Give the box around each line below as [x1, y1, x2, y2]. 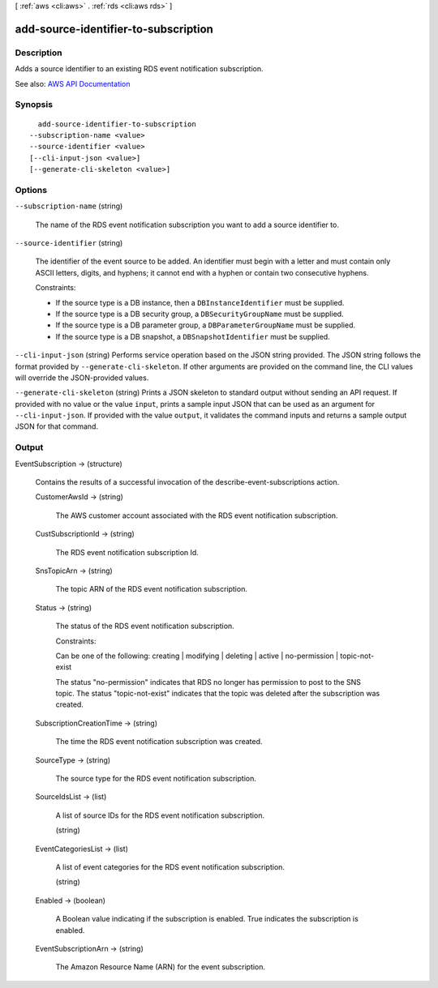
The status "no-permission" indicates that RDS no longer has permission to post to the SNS [55, 677, 361, 686]
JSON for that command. [15, 421, 99, 431]
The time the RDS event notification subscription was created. [55, 737, 263, 746]
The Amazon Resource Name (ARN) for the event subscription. [55, 962, 266, 972]
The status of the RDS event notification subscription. [55, 621, 234, 631]
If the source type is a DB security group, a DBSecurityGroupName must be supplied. [55, 309, 344, 319]
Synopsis [15, 99, 53, 110]
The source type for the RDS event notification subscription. [55, 774, 257, 784]
